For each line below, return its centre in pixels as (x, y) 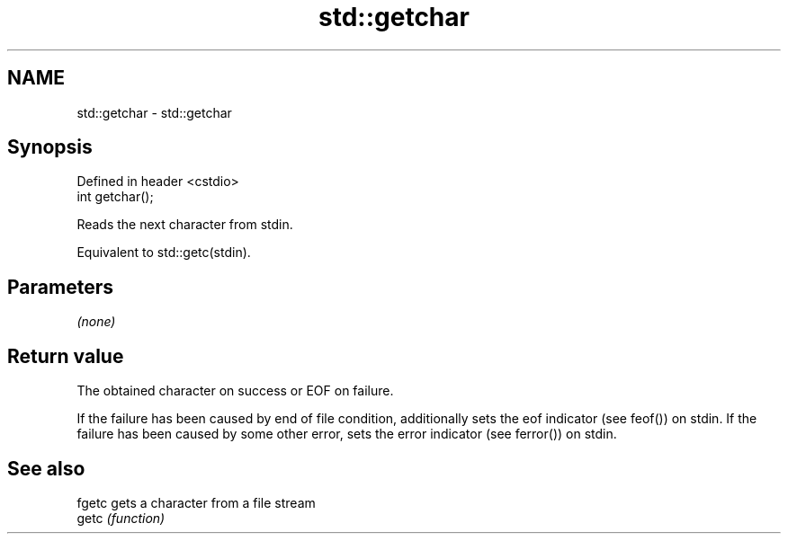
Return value (66, 356)
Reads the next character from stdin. (185, 225)
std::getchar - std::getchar (154, 112)
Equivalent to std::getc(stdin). (164, 253)
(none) (96, 322)
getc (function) (121, 518)
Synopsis (50, 147)
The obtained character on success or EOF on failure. (235, 391)
